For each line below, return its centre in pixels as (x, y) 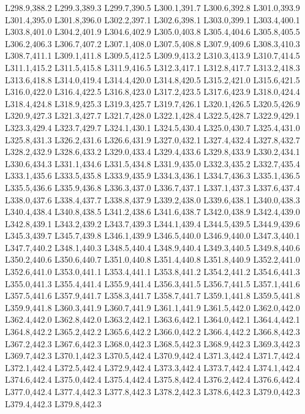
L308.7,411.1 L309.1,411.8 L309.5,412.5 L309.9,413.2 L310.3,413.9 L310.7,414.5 (152, 55)
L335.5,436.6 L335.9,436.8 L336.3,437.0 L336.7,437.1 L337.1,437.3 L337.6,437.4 (152, 187)
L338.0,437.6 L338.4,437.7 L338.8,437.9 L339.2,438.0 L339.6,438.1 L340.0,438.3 (152, 199)
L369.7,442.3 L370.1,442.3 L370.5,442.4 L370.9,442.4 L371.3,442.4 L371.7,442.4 (152, 356)
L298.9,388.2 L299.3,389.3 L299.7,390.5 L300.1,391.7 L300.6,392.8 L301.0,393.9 (152, 7)
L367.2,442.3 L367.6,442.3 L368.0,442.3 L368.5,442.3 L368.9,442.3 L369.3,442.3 (152, 343)
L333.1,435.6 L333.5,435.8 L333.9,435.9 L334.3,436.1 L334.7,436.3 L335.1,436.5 (152, 175)
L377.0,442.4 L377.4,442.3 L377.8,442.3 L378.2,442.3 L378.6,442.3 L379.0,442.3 (152, 391)
